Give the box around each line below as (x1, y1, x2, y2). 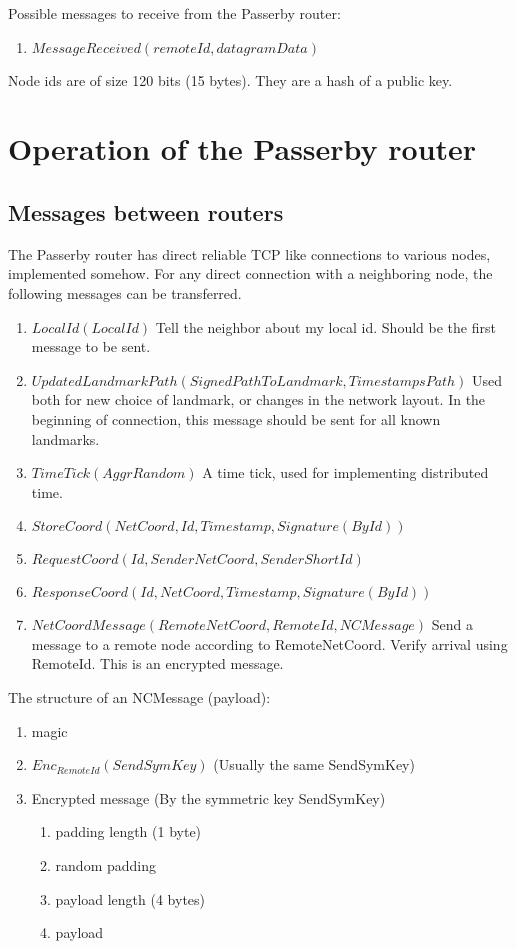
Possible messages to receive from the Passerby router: (8, 3, 341, 23)
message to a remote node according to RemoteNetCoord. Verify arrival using (31, 633, 508, 654)
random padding (55, 855, 157, 876)
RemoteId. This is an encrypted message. (31, 653, 284, 674)
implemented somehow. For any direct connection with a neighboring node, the (8, 263, 493, 284)
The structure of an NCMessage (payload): (8, 687, 271, 708)
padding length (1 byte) (55, 821, 202, 842)
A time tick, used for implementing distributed (202, 462, 489, 483)
